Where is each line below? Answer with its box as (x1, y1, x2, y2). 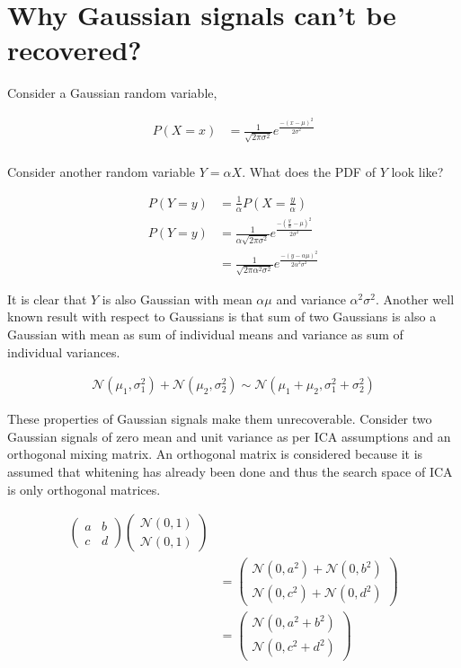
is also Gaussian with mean (102, 289, 253, 308)
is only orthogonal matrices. (7, 479, 161, 498)
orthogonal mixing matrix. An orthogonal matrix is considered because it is (7, 444, 423, 463)
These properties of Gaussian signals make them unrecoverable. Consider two (7, 409, 432, 428)
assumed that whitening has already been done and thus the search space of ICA (7, 461, 453, 480)
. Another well (375, 289, 455, 308)
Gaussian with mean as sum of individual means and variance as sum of (7, 324, 403, 343)
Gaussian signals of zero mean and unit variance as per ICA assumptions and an (7, 426, 451, 445)
